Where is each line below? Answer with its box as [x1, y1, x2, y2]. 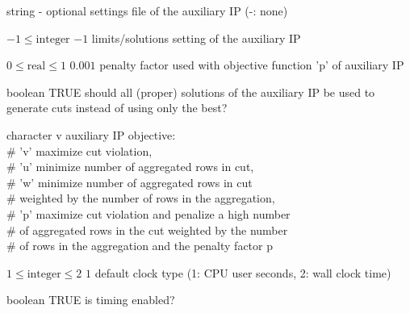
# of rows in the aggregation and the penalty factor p [6, 237, 273, 254]
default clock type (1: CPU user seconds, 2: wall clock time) [94, 264, 391, 281]
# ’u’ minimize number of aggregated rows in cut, [6, 158, 254, 175]
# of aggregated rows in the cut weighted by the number [6, 221, 288, 238]
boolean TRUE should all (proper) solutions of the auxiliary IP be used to [6, 83, 375, 100]
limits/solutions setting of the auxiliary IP [91, 29, 301, 46]
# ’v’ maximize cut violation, [6, 142, 153, 159]
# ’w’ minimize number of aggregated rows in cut [6, 173, 253, 190]
